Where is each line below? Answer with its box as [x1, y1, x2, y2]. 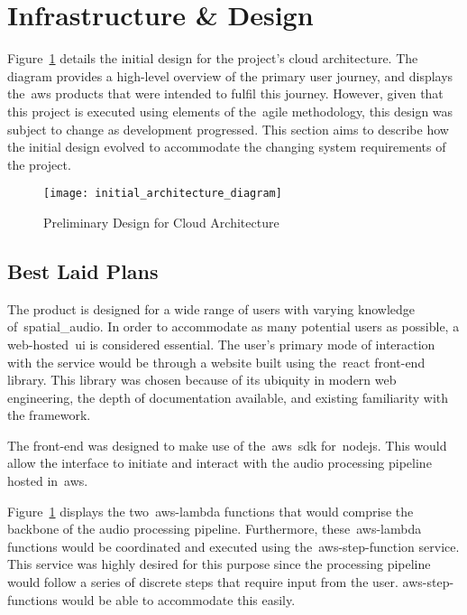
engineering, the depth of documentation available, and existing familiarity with [7, 387, 449, 406]
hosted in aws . [7, 471, 88, 490]
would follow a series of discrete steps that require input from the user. [7, 573, 398, 592]
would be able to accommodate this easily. [61, 590, 296, 609]
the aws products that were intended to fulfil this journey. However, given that [7, 84, 444, 103]
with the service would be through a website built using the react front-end [7, 352, 426, 371]
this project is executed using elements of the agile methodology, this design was [7, 101, 453, 120]
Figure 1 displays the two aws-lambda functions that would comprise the [7, 501, 414, 520]
